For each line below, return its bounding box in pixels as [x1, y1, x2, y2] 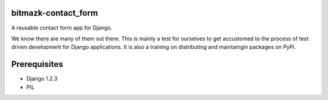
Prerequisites [11, 59, 63, 69]
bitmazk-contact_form [11, 8, 98, 18]
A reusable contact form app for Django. [11, 24, 112, 31]
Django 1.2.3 [26, 75, 58, 83]
